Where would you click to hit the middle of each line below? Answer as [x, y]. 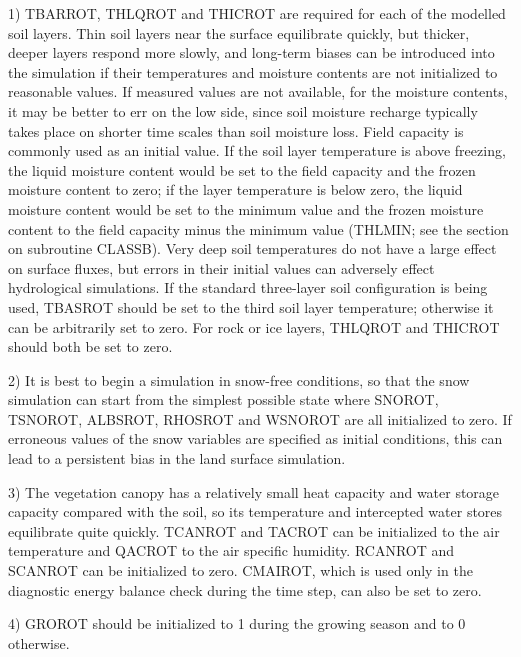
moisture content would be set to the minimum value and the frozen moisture [246, 208]
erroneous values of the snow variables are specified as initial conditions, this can [255, 438]
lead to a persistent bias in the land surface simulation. [177, 458]
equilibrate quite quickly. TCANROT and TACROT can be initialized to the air [254, 530]
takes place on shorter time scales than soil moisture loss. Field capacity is [236, 130]
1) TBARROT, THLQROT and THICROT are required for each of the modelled [257, 13]
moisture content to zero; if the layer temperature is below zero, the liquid [235, 189]
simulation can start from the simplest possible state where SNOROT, [223, 399]
